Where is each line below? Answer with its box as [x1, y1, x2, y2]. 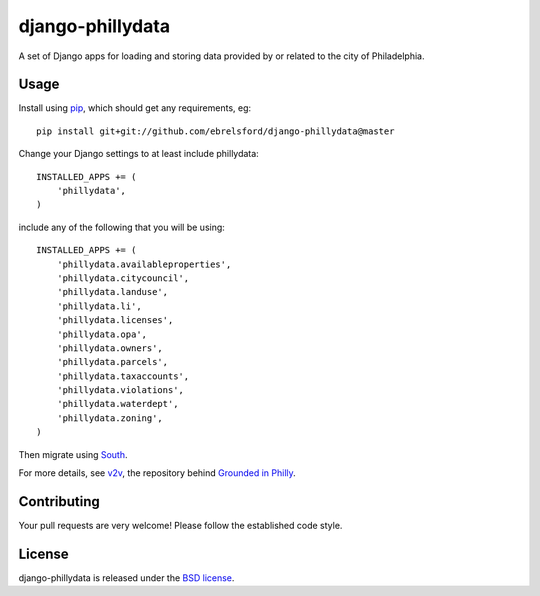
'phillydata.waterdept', [56, 398, 179, 410]
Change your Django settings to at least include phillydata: [18, 148, 259, 160]
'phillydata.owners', [56, 342, 164, 354]
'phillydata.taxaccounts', [56, 370, 190, 382]
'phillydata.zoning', [56, 412, 164, 424]
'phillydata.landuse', [56, 286, 169, 298]
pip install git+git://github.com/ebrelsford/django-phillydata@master [36, 125, 395, 137]
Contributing [18, 493, 100, 510]
